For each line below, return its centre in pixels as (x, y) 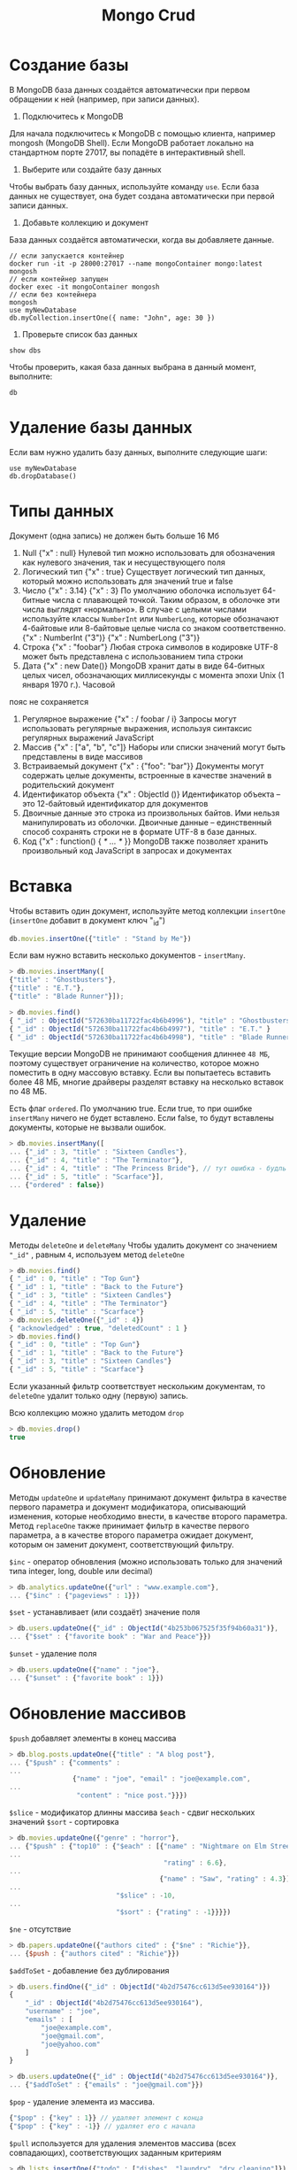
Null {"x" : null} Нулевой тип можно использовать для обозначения (148, 552)
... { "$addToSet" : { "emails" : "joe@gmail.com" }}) (106, 2085)
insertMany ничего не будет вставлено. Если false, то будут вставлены (141, 1118)
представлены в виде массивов (82, 756)
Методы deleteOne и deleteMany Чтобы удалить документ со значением (144, 1245)
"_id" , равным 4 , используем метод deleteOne (97, 1255)
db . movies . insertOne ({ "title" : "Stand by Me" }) (100, 938)
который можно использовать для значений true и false (127, 581)
